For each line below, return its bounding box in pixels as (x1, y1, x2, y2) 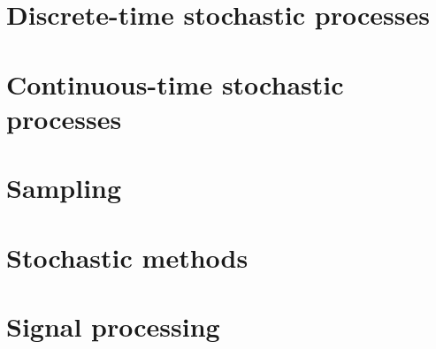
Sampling (6, 170, 122, 206)
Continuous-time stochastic (6, 65, 344, 102)
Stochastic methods (6, 239, 249, 275)
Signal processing (6, 307, 220, 344)
